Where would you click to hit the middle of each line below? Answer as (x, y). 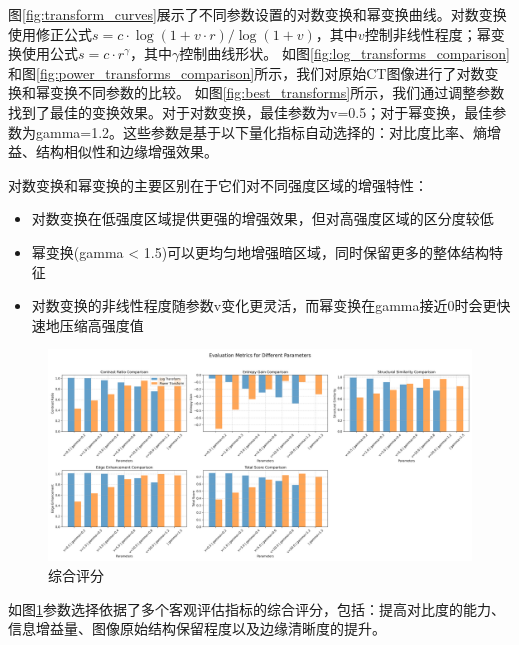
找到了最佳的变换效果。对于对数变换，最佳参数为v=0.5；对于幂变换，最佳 (250, 111)
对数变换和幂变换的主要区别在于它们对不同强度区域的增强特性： (218, 184)
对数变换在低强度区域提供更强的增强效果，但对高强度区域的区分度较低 (262, 218)
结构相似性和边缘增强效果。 (126, 151)
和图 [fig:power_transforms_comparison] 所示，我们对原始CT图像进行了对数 (246, 72)
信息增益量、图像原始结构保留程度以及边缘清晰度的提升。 (197, 628)
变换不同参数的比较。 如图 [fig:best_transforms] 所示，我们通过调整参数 (277, 92)
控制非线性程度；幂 (427, 33)
